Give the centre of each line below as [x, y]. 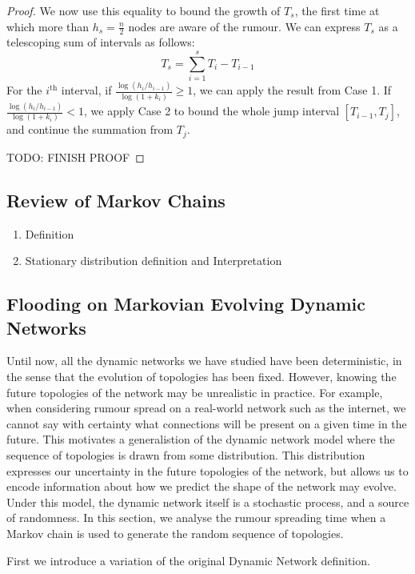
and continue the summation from [90, 129]
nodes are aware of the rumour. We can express [244, 26]
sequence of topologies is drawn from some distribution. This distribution [186, 454]
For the [24, 90]
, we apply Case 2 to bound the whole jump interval [212, 111]
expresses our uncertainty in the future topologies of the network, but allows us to [207, 470]
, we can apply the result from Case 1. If [292, 90]
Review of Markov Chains [116, 200]
